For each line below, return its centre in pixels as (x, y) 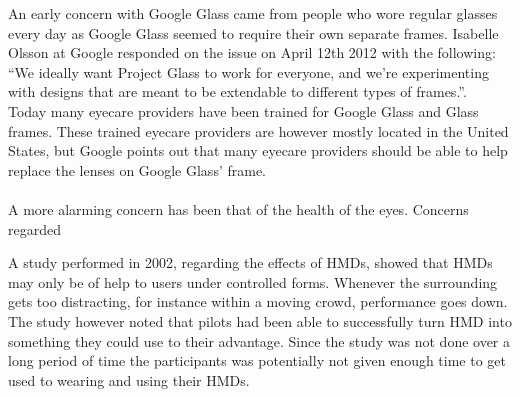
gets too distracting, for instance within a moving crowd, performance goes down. (258, 301)
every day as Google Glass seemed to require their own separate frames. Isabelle (253, 32)
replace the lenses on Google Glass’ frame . (137, 169)
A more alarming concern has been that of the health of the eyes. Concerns (238, 208)
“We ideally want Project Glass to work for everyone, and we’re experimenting (248, 71)
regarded (34, 228)
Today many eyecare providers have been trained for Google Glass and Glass (243, 110)
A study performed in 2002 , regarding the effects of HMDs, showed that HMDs (250, 262)
